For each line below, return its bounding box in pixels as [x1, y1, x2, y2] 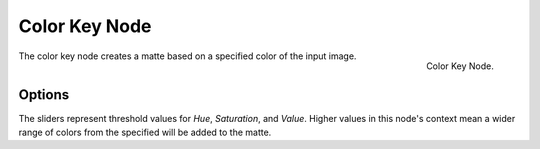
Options [18, 86, 70, 103]
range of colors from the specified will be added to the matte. [18, 126, 272, 139]
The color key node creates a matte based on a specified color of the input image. [18, 50, 357, 62]
